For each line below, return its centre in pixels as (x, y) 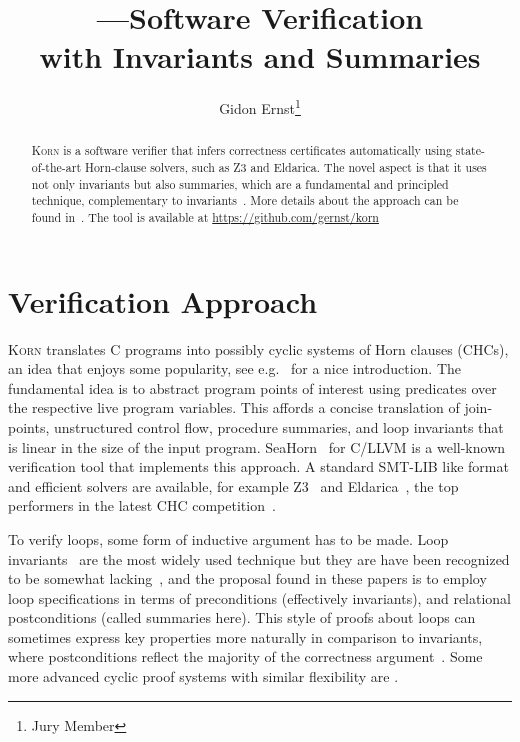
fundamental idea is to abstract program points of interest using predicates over (252, 387)
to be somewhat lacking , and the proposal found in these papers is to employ (247, 578)
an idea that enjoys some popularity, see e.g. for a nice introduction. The (235, 368)
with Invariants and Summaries (260, 56)
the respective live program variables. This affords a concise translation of (234, 407)
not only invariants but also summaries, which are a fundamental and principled (240, 183)
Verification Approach (163, 300)
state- (470, 150)
